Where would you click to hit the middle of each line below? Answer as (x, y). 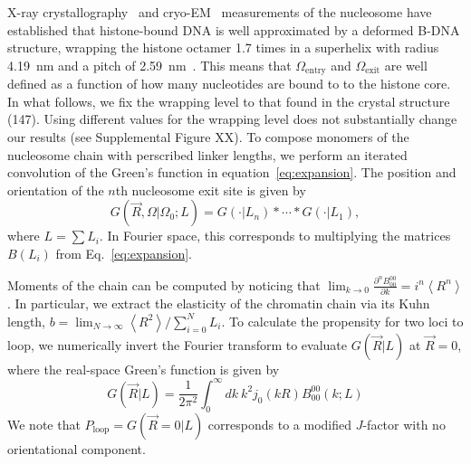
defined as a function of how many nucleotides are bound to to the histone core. (229, 84)
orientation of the (56, 189)
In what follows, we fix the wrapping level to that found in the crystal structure (229, 101)
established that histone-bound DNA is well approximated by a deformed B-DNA (234, 29)
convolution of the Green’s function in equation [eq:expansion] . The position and (232, 172)
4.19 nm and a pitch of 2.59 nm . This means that (149, 65)
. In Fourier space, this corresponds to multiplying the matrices (275, 236)
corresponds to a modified (279, 424)
